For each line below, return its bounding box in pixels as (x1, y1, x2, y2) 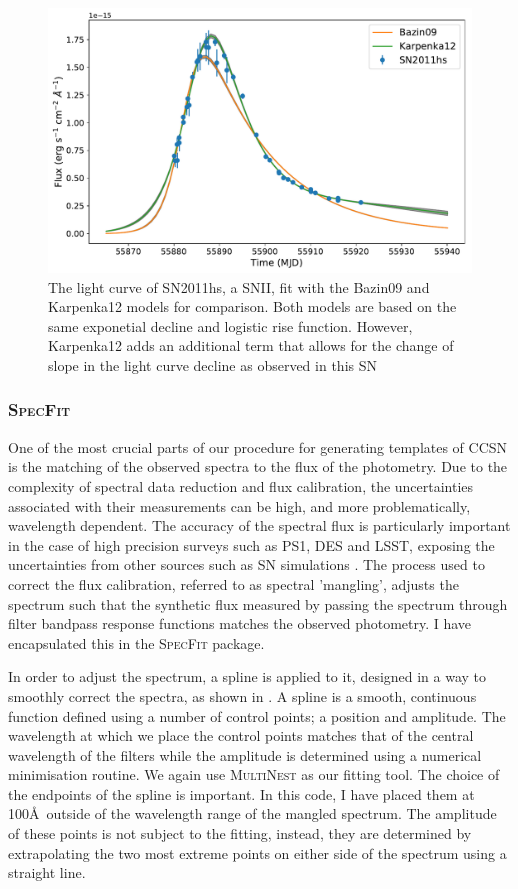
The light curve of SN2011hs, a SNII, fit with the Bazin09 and (48, 276, 430, 297)
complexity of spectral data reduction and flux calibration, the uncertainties (8, 475, 474, 496)
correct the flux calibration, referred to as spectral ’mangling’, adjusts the (8, 573, 459, 594)
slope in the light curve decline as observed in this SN (48, 354, 377, 375)
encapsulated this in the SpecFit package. (8, 632, 265, 653)
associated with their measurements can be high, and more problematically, (8, 495, 471, 516)
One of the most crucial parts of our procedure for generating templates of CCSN (8, 436, 508, 457)
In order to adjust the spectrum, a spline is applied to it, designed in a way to (8, 666, 487, 687)
